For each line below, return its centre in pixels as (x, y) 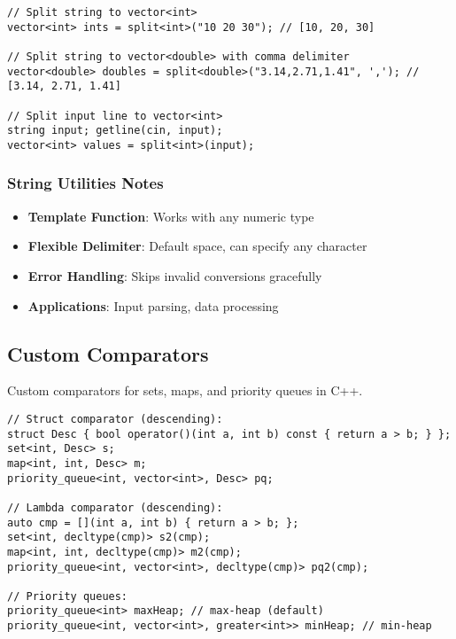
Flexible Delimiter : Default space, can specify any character (197, 246)
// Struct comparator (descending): (115, 419)
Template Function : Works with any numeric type (171, 216)
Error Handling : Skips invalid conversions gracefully (175, 275)
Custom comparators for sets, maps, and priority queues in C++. (185, 390)
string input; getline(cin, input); (115, 131)
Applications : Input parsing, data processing (153, 305)
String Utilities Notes (85, 183)
